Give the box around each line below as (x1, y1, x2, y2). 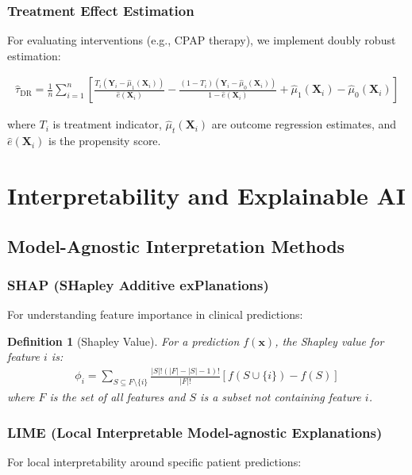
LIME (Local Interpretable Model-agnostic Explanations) (7, 422, 383, 442)
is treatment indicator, (52, 116, 162, 132)
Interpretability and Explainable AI (7, 179, 406, 212)
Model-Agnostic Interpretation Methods (7, 233, 345, 258)
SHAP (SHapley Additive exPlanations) (7, 274, 269, 294)
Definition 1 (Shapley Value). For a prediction (7, 332, 240, 349)
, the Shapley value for (275, 332, 384, 349)
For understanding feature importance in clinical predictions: (7, 306, 303, 323)
